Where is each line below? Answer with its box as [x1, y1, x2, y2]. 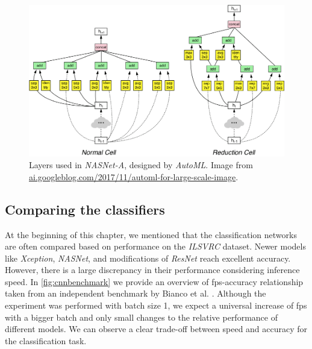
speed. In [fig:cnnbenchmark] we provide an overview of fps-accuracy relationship [5, 275, 304, 288]
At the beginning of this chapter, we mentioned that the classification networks [5, 228, 297, 241]
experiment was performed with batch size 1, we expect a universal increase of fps [5, 299, 307, 312]
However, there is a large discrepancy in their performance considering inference [5, 263, 300, 276]
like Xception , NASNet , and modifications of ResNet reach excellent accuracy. [5, 251, 291, 264]
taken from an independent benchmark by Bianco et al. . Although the [5, 287, 266, 300]
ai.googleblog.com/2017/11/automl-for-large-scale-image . [29, 170, 239, 183]
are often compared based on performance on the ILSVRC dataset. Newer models [5, 240, 306, 253]
